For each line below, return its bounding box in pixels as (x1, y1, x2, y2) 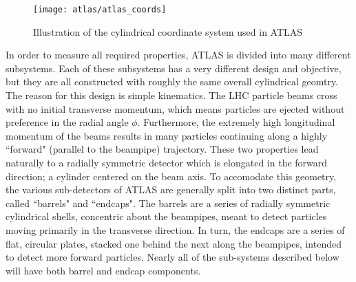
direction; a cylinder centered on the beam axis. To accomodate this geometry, (6, 169, 337, 183)
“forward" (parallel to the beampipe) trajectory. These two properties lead (6, 142, 319, 156)
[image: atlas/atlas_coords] (33, 5, 167, 14)
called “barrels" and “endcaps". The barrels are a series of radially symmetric (6, 195, 331, 210)
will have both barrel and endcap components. (6, 263, 201, 277)
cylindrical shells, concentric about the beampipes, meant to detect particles (6, 209, 327, 224)
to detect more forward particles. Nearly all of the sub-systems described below (6, 250, 339, 264)
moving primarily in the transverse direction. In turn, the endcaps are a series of (6, 222, 345, 237)
